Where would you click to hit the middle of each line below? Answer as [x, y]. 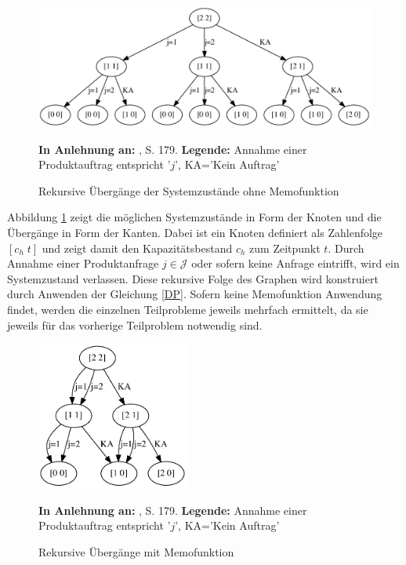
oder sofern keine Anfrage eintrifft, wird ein [295, 263]
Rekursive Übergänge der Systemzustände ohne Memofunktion [189, 190]
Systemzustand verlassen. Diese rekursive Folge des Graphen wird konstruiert [193, 278]
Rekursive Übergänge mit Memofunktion [136, 552]
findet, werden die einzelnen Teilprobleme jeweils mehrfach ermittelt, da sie [188, 309]
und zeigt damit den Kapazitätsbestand [137, 248]
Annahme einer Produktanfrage [83, 263]
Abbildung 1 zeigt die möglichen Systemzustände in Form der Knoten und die [194, 217]
